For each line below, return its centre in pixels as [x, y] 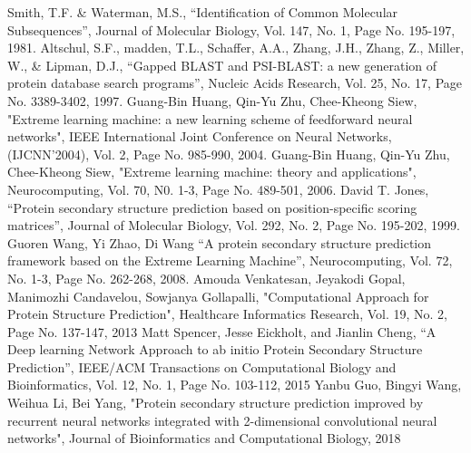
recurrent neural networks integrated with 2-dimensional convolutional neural [222, 420]
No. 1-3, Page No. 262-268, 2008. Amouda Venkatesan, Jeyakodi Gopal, [206, 278]
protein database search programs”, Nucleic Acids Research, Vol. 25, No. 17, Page [235, 83]
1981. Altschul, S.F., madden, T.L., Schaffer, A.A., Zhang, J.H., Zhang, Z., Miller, [236, 48]
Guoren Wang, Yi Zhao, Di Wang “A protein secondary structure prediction [220, 242]
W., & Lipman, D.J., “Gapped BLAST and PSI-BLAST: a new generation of [222, 65]
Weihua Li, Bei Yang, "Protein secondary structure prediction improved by [216, 403]
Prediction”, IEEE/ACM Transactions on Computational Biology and [202, 366]
